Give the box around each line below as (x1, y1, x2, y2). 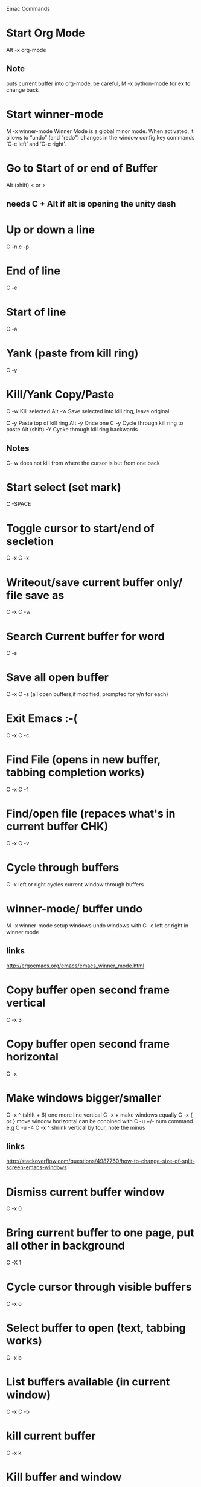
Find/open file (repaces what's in (6, 807, 176, 821)
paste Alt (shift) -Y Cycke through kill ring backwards (6, 425, 138, 433)
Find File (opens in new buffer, (6, 753, 161, 767)
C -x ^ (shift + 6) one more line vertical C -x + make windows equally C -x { (6, 1111, 193, 1118)
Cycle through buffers (6, 861, 120, 875)
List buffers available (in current (6, 1375, 170, 1389)
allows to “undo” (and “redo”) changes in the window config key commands (6, 134, 195, 141)
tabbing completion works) (6, 766, 145, 779)
